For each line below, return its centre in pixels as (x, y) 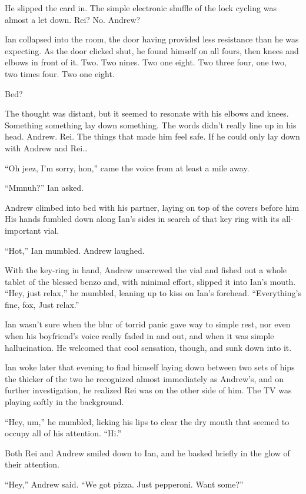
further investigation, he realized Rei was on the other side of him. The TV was (148, 390)
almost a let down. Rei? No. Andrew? (73, 19)
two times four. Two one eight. (60, 73)
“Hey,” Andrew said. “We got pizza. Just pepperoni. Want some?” (124, 484)
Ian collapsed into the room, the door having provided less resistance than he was (152, 39)
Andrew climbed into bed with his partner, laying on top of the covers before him (152, 207)
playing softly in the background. (64, 402)
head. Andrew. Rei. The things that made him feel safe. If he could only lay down (152, 136)
